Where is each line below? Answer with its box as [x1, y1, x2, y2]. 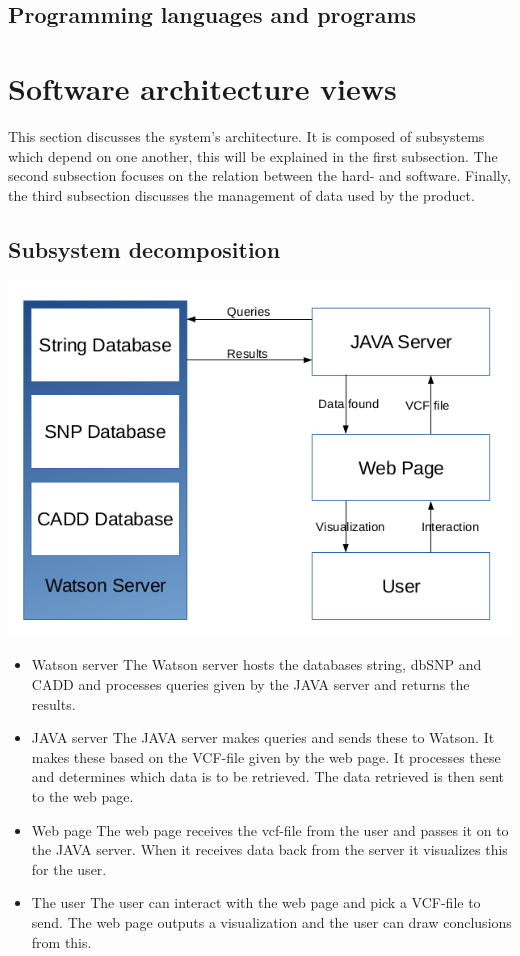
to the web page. [31, 786, 134, 807]
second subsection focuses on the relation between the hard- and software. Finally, [8, 165, 511, 186]
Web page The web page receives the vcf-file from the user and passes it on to [31, 819, 509, 840]
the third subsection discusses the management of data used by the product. [8, 184, 475, 205]
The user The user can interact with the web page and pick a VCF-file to [31, 892, 481, 913]
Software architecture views [8, 67, 397, 108]
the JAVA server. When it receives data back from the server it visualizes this [31, 839, 508, 860]
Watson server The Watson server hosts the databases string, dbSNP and [31, 654, 482, 675]
